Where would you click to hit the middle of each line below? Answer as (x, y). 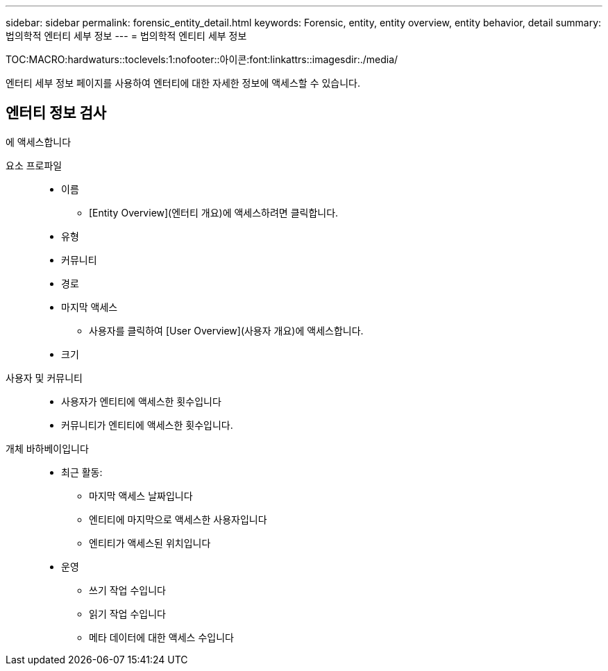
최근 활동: (82, 472)
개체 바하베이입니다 (47, 448)
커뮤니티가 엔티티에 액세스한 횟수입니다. (147, 425)
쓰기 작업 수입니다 (127, 590)
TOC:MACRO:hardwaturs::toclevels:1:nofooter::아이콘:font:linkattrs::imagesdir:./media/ (202, 59)
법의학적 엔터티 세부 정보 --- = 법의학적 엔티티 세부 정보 (126, 36)
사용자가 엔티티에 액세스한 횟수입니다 (141, 401)
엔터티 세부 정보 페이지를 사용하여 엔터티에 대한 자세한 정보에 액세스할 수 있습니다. (183, 83)
